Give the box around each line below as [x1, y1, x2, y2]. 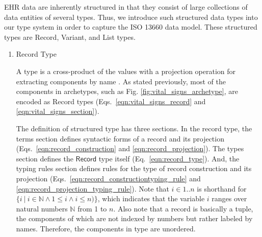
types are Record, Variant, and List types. [4, 31, 136, 42]
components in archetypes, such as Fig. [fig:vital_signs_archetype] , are [16, 86, 238, 97]
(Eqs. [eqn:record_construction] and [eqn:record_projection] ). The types [16, 143, 244, 154]
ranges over [212, 193, 247, 204]
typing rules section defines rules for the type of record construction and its [16, 163, 252, 174]
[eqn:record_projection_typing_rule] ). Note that [16, 183, 169, 194]
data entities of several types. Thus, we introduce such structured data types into [4, 11, 258, 22]
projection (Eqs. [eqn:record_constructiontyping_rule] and [16, 173, 201, 183]
